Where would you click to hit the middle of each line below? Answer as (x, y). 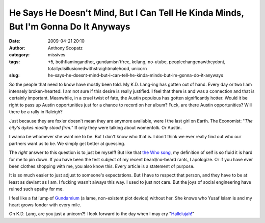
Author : (17, 48)
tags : (14, 62)
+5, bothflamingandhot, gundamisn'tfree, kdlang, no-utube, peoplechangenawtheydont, (137, 62)
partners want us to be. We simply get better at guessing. (67, 143)
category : (19, 55)
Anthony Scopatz (65, 48)
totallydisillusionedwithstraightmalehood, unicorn (97, 68)
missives (57, 55)
